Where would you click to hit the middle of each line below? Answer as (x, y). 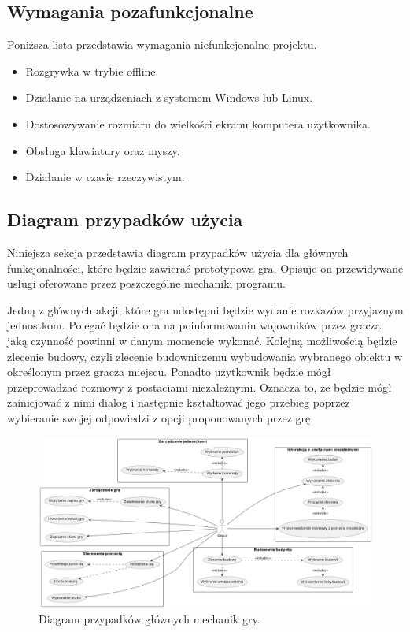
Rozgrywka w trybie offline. (92, 71)
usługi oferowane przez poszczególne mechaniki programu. (146, 283)
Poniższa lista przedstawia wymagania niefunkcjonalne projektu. (162, 45)
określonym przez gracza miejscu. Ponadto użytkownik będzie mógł (169, 372)
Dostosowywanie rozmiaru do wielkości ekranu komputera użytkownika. (198, 123)
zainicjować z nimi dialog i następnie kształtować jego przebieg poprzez (179, 402)
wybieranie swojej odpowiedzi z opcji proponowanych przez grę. (161, 417)
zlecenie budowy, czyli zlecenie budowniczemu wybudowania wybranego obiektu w (205, 356)
